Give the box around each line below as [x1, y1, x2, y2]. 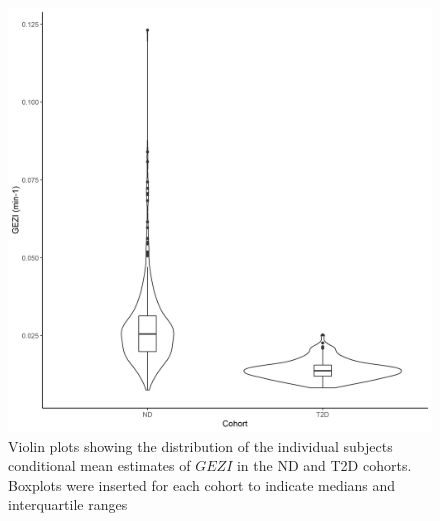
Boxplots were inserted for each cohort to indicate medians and [8, 474, 396, 495]
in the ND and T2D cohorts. [236, 455, 412, 476]
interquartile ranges [8, 494, 128, 515]
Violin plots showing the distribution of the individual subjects [8, 435, 393, 456]
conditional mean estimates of [8, 455, 191, 476]
